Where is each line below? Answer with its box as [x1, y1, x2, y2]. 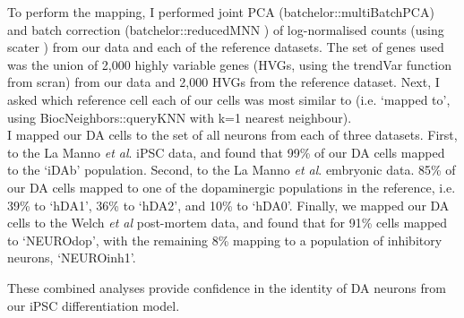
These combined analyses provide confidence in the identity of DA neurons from [7, 278, 446, 297]
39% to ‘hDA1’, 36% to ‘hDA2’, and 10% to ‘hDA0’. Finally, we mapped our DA [7, 195, 450, 214]
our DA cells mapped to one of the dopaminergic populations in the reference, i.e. [7, 177, 456, 196]
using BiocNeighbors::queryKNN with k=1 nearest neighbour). [7, 107, 352, 126]
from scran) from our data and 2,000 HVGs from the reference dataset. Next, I [7, 73, 440, 91]
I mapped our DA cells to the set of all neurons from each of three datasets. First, [7, 125, 458, 144]
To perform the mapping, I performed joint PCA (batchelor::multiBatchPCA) [7, 3, 434, 21]
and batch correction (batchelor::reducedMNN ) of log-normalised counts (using [7, 20, 444, 39]
